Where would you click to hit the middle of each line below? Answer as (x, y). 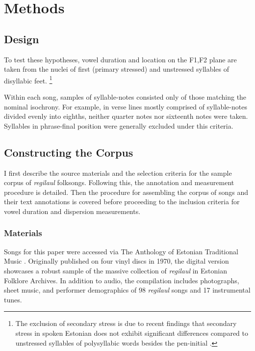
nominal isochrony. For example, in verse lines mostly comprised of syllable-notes (126, 106)
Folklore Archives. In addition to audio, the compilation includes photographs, (122, 280)
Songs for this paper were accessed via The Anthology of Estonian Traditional (121, 251)
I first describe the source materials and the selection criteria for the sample (118, 173)
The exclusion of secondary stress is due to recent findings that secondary (126, 323)
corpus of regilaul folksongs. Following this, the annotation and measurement (119, 182)
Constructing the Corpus (69, 152)
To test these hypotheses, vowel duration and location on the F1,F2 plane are (120, 59)
